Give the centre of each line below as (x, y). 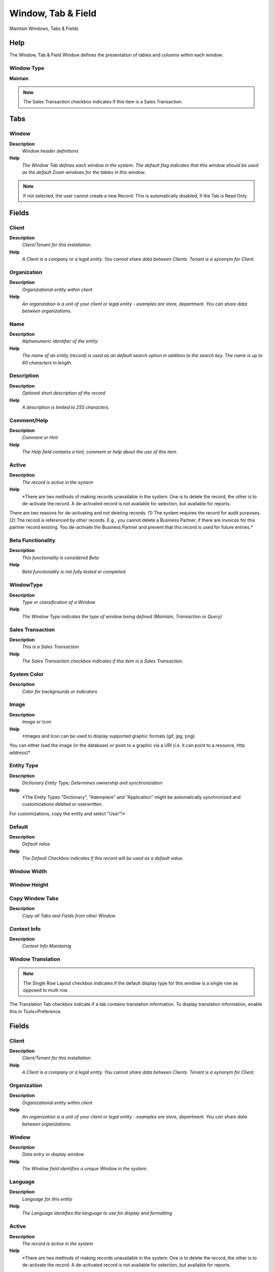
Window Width (28, 871)
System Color (27, 674)
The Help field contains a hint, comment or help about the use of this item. (100, 452)
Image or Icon (37, 722)
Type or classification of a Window (59, 602)
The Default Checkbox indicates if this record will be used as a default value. (103, 858)
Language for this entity (47, 1199)
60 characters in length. (47, 363)
